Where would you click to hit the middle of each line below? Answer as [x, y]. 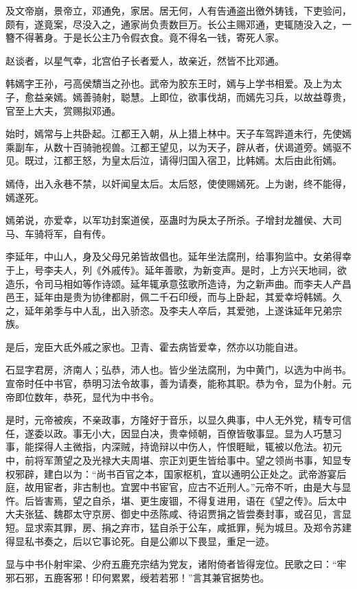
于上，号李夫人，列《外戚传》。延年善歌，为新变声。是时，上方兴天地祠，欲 [176, 269]
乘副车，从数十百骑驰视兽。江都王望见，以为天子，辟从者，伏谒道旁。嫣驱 [174, 147]
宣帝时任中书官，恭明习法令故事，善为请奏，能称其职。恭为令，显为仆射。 [174, 383]
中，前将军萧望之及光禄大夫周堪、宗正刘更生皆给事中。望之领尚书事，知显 [174, 460]
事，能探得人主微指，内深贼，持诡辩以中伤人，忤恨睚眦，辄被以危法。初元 [174, 447]
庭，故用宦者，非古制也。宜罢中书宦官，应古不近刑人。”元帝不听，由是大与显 [178, 487]
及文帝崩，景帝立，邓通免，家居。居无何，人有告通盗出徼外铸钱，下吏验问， [178, 10]
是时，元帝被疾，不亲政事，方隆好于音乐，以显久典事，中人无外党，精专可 [174, 420]
